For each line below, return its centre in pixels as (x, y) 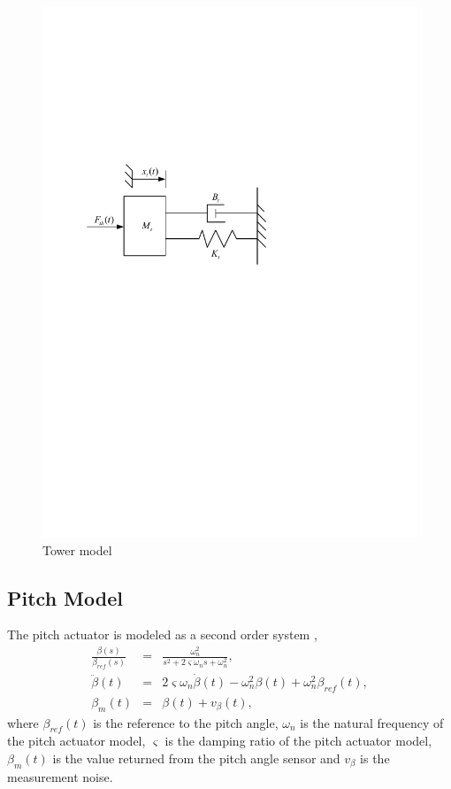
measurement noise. (60, 776)
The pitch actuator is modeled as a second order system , (162, 634)
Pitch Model (65, 597)
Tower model (77, 549)
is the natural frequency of (372, 722)
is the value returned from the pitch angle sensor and (196, 758)
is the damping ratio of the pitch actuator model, (298, 741)
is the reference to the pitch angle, (186, 722)
